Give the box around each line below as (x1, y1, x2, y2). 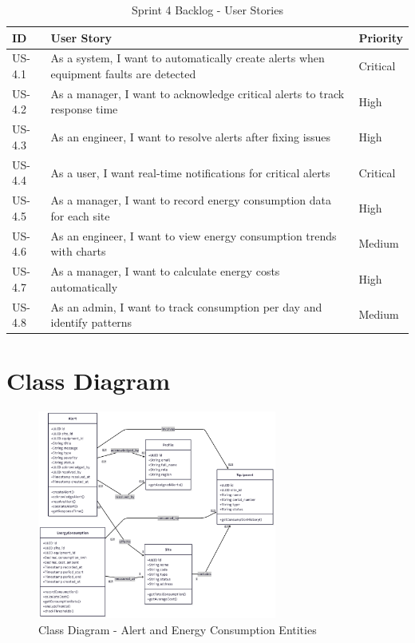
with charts (50, 243, 106, 260)
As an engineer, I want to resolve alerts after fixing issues (50, 129, 331, 145)
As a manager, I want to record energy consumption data (50, 192, 331, 208)
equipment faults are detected (50, 65, 196, 82)
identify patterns (50, 314, 132, 331)
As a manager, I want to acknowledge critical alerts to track (50, 85, 345, 101)
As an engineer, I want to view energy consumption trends (50, 227, 337, 244)
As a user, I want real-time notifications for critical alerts (50, 164, 330, 181)
